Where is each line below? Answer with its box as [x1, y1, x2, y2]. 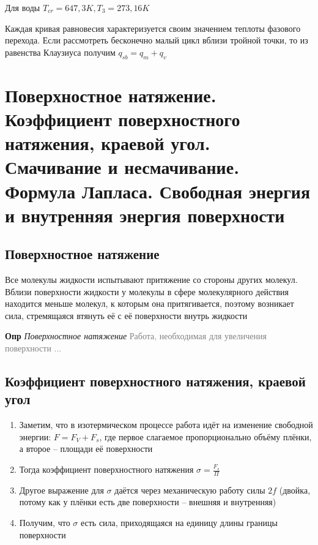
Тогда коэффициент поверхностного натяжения [19, 463, 194, 476]
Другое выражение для [19, 483, 104, 496]
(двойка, [279, 483, 311, 496]
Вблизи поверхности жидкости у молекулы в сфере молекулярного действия [5, 285, 289, 298]
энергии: [19, 430, 51, 443]
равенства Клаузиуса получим [5, 45, 116, 58]
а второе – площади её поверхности [19, 442, 153, 455]
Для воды [5, 1, 40, 13]
